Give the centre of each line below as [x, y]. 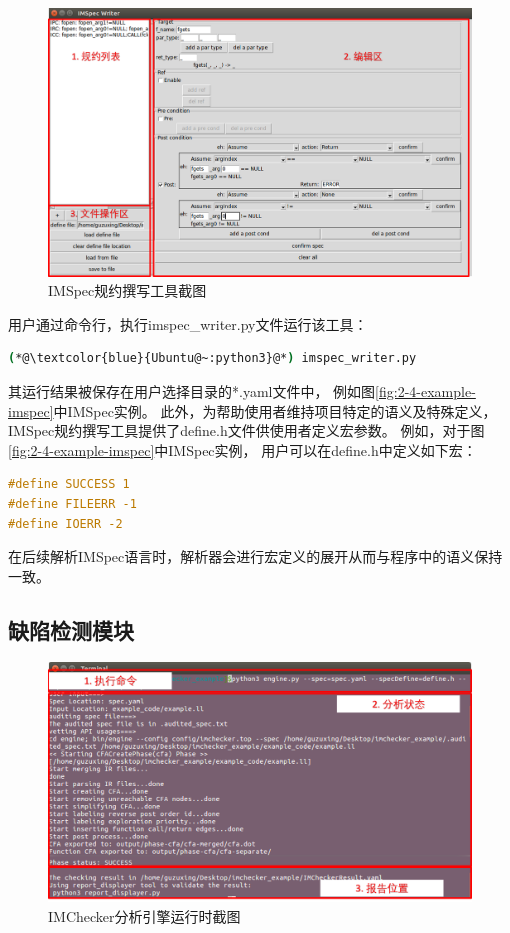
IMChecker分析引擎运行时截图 [144, 915]
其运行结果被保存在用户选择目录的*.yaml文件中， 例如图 [192, 390]
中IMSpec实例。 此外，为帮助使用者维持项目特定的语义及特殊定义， [275, 410]
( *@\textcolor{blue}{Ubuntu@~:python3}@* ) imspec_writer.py [212, 358]
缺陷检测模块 [71, 629]
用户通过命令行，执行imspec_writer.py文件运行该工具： [188, 323]
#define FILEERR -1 [72, 503]
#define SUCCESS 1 [69, 484]
